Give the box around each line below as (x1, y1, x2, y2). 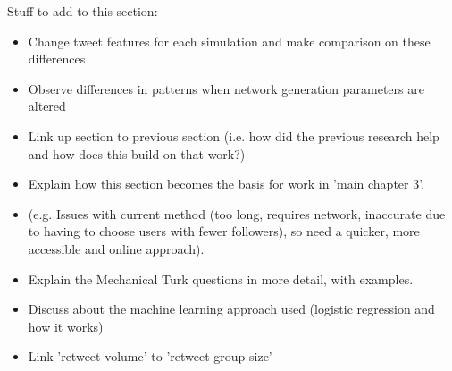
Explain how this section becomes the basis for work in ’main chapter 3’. (28, 174, 425, 193)
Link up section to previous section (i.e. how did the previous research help (28, 126, 439, 145)
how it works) (28, 316, 104, 335)
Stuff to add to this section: (7, 2, 158, 20)
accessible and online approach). (28, 239, 205, 257)
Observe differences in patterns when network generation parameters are (28, 79, 424, 97)
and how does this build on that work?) (28, 144, 246, 163)
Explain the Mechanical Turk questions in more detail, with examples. (28, 269, 414, 288)
